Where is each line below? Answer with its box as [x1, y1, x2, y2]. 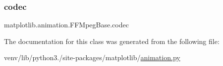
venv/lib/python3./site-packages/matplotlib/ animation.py [4, 52, 180, 63]
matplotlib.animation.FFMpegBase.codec [4, 20, 129, 30]
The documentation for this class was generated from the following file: [4, 36, 220, 46]
